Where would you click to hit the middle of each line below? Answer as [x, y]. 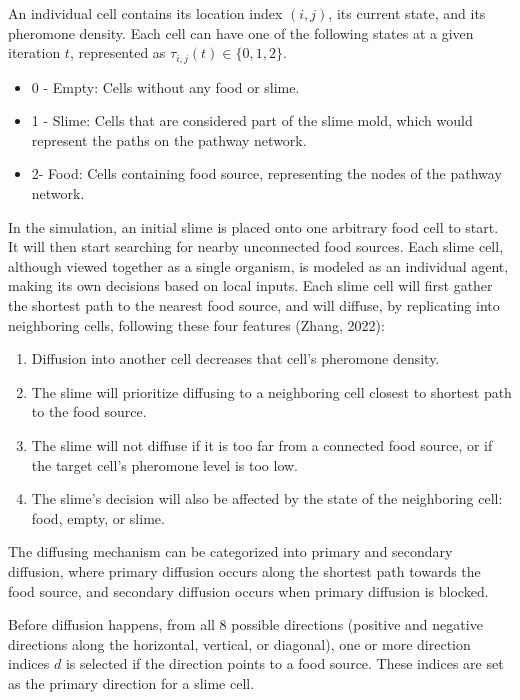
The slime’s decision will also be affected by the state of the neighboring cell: [267, 498]
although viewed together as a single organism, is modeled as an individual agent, [258, 265]
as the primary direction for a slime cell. [131, 682]
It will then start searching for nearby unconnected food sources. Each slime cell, [256, 246]
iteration [34, 52]
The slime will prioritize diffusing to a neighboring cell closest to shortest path [271, 391]
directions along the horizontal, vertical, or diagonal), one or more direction [239, 643]
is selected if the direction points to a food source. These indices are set [284, 663]
